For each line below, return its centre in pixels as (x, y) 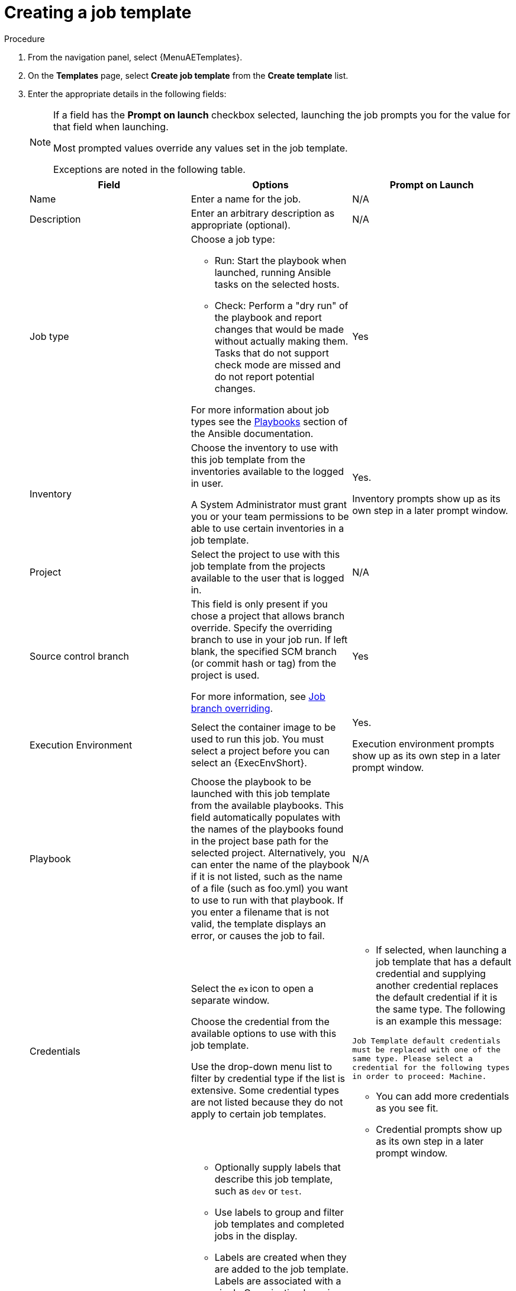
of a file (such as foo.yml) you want (269, 888)
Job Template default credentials (426, 1040)
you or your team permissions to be (270, 516)
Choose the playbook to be (251, 781)
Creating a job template (98, 12)
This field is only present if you (259, 604)
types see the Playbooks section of (269, 421)
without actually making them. (281, 341)
